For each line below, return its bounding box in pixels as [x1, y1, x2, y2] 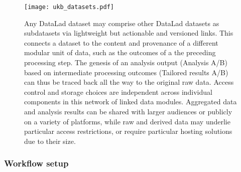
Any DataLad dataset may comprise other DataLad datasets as [24, 18, 219, 28]
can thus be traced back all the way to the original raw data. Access [24, 77, 234, 87]
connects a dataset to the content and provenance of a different [24, 37, 218, 48]
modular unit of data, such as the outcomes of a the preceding [24, 47, 216, 58]
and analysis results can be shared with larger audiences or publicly [24, 106, 232, 116]
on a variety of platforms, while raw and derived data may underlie [24, 116, 230, 126]
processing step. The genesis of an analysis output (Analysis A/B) [24, 57, 227, 68]
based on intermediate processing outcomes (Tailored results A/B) [24, 67, 228, 77]
